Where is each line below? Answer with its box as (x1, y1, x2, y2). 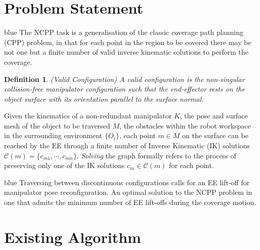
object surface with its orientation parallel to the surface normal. (4, 93, 204, 104)
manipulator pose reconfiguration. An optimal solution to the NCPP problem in (4, 187, 252, 197)
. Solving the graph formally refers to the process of (76, 150, 236, 160)
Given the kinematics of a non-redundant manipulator (4, 110, 172, 121)
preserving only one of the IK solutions (4, 160, 125, 171)
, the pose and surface (180, 110, 248, 121)
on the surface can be (182, 130, 248, 141)
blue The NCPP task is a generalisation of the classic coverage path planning (4, 27, 243, 37)
